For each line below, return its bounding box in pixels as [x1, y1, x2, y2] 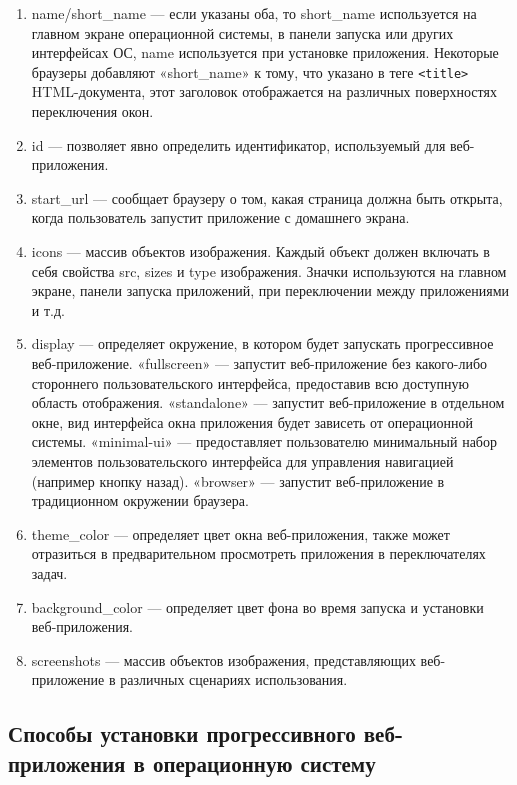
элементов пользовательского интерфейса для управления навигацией [31, 450, 454, 471]
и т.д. [31, 299, 65, 320]
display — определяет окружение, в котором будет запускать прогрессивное [31, 333, 494, 354]
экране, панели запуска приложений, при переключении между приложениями [31, 280, 510, 301]
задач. [31, 562, 68, 583]
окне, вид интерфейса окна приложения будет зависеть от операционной [31, 411, 474, 432]
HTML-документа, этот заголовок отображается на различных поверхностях [31, 81, 497, 102]
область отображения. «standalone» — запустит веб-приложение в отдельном [31, 392, 505, 413]
